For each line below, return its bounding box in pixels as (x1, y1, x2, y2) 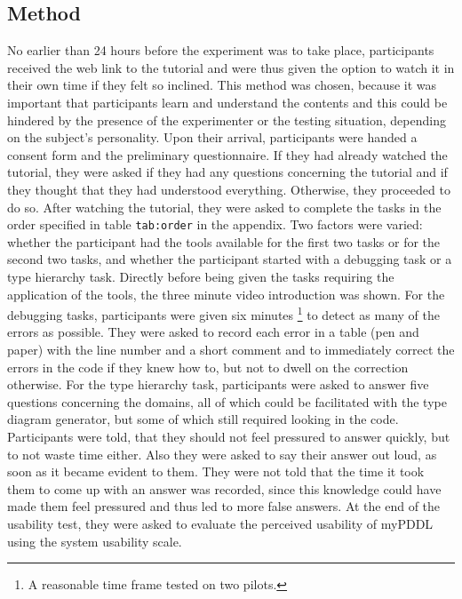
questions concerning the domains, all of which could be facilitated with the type (7, 392, 447, 411)
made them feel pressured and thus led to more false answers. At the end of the (7, 497, 441, 515)
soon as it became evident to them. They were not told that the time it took (7, 462, 425, 481)
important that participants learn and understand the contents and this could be (7, 92, 448, 111)
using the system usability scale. (7, 531, 182, 550)
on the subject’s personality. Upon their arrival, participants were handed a (7, 128, 418, 147)
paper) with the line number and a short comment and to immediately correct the (7, 340, 455, 359)
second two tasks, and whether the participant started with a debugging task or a (7, 250, 452, 268)
